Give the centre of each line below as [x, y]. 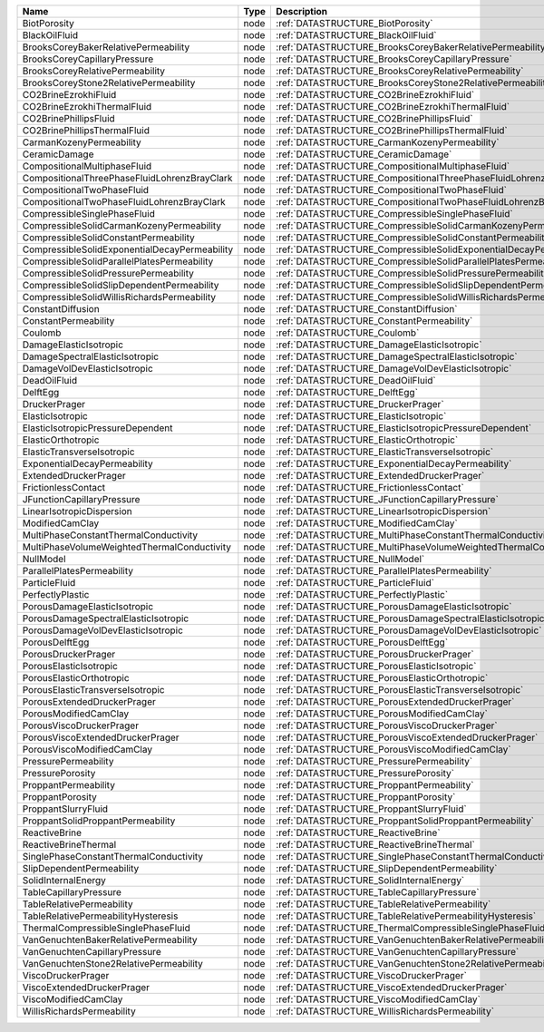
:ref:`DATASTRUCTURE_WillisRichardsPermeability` [385, 1011]
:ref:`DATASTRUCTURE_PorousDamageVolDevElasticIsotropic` [409, 630]
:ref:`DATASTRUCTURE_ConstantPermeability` [374, 321]
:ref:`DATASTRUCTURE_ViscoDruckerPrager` [371, 975]
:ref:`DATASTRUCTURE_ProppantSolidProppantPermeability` [405, 821]
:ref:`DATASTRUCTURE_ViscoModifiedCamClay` [378, 999]
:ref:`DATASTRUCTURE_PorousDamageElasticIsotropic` [394, 606]
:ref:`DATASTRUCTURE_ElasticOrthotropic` [367, 440]
